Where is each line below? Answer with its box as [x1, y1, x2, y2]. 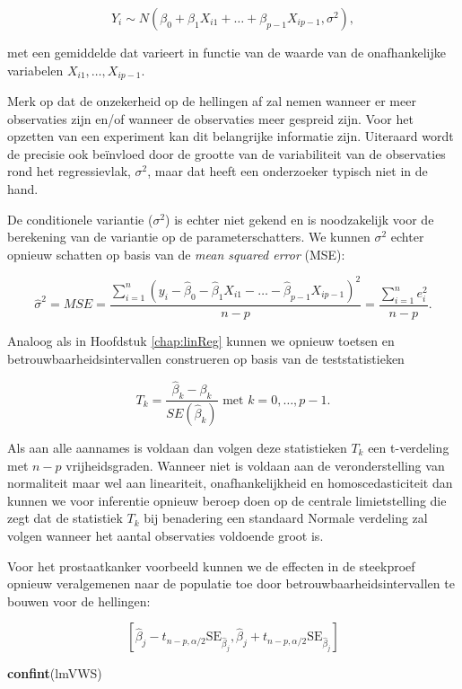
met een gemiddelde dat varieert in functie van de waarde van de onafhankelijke [7, 43, 446, 61]
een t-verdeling [368, 438, 449, 456]
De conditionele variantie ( [7, 209, 153, 228]
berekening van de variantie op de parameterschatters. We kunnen [7, 227, 370, 246]
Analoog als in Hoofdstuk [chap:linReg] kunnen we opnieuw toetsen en [7, 331, 395, 349]
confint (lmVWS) [7, 664, 102, 683]
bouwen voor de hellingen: [7, 591, 151, 610]
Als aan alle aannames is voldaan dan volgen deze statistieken [7, 438, 347, 456]
